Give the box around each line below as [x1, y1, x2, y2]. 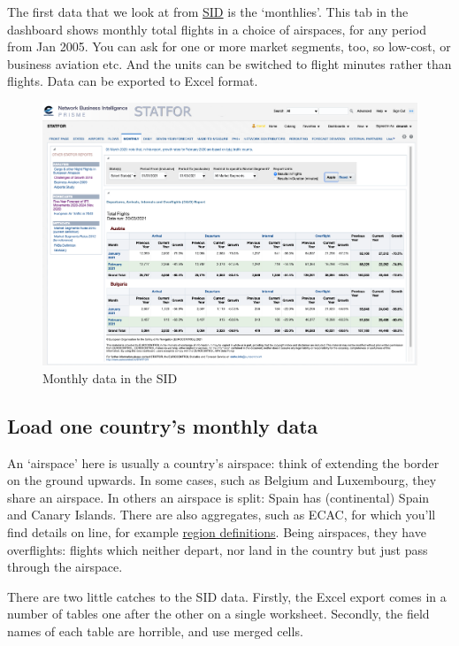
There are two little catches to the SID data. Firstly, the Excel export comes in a [7, 587, 447, 605]
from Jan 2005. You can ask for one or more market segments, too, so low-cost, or [7, 37, 451, 56]
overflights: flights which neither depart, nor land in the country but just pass [7, 540, 428, 558]
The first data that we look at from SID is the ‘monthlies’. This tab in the [7, 3, 409, 20]
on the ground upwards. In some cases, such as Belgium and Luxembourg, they [7, 471, 437, 489]
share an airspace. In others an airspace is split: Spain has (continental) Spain [7, 488, 430, 506]
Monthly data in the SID [42, 368, 178, 387]
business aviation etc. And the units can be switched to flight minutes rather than [7, 54, 452, 73]
